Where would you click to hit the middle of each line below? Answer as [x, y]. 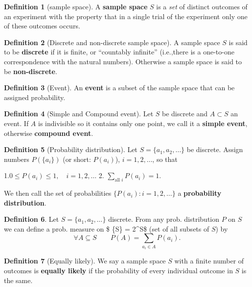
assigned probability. [35, 97]
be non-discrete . [31, 71]
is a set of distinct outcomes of [202, 6]
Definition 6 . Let [32, 219]
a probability [200, 193]
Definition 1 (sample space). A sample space [76, 6]
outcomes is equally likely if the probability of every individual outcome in [118, 271]
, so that [165, 159]
